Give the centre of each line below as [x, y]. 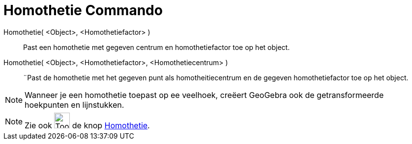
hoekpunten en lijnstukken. [74, 105]
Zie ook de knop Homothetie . [87, 125]
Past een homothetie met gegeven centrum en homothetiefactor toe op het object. [157, 47]
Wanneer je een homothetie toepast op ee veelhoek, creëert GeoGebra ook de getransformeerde [204, 95]
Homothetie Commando [83, 10]
